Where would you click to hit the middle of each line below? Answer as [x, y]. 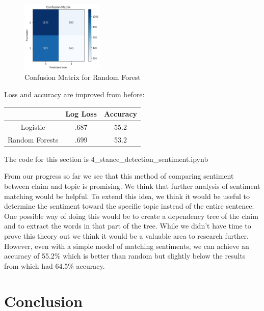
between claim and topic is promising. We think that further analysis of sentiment [132, 186]
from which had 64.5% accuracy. [55, 265]
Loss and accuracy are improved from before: [74, 94]
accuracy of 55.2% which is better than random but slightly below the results [125, 256]
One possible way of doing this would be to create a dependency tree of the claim [131, 216]
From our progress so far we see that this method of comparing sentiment [119, 176]
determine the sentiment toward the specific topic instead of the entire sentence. [129, 206]
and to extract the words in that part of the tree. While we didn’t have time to [128, 226]
